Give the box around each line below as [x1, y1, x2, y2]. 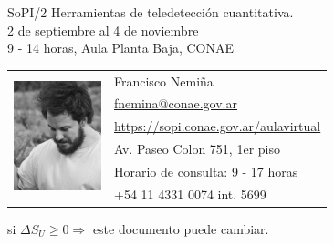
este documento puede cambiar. [92, 219, 269, 238]
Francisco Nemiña [114, 71, 214, 90]
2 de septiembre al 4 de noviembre [7, 20, 199, 39]
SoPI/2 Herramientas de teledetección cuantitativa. [7, 3, 294, 21]
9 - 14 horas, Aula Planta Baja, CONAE [7, 38, 235, 57]
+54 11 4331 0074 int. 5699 [114, 184, 266, 203]
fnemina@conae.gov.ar [114, 94, 238, 113]
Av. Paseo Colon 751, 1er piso [114, 139, 280, 158]
